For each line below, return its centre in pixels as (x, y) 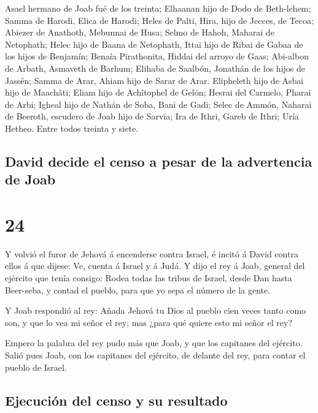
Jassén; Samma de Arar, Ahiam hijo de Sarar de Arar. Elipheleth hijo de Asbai (154, 80)
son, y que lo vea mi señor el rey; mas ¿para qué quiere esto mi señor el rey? (149, 322)
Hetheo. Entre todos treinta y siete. (72, 128)
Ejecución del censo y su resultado (116, 400)
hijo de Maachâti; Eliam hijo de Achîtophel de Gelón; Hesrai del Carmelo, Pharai (158, 92)
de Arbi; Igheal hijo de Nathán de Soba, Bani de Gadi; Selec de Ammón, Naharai (158, 104)
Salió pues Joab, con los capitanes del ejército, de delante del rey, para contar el (155, 354)
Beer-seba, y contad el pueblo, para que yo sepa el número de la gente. (138, 290)
